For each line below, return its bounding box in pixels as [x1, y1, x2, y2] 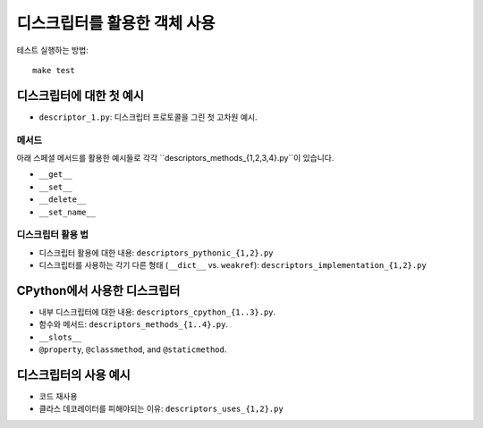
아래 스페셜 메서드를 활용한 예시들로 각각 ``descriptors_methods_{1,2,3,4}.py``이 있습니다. [16, 152, 335, 163]
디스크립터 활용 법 [16, 229, 89, 241]
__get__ [38, 170, 73, 180]
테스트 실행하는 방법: [16, 45, 89, 55]
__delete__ [38, 195, 87, 205]
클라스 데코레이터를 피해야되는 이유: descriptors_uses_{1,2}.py [38, 403, 284, 415]
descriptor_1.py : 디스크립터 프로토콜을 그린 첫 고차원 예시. [38, 112, 258, 122]
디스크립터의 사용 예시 [16, 367, 131, 382]
